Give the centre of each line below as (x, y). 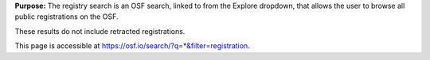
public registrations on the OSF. (66, 17)
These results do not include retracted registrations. (100, 31)
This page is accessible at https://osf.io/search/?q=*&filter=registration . (132, 46)
